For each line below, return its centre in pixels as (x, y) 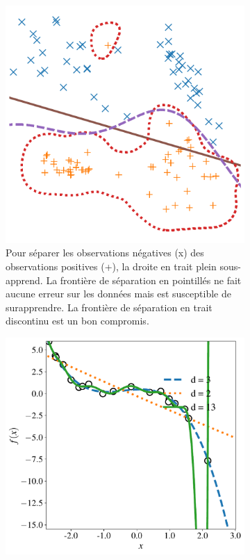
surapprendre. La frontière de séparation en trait (109, 307)
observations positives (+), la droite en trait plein (111, 266)
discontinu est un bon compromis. (77, 321)
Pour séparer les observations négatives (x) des (105, 253)
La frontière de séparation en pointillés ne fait (144, 280)
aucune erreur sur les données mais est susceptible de (118, 294)
